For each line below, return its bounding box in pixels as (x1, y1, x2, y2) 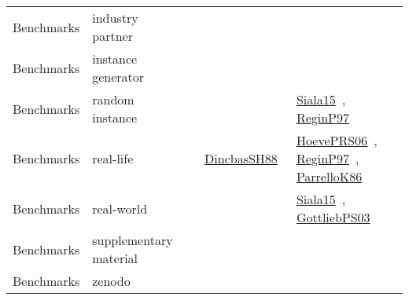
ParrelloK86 (296, 167, 363, 185)
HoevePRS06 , (296, 131, 378, 149)
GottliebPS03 (296, 208, 370, 226)
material (92, 249, 138, 267)
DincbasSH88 (204, 149, 278, 167)
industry (92, 9, 138, 27)
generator (92, 68, 145, 86)
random (92, 90, 134, 108)
